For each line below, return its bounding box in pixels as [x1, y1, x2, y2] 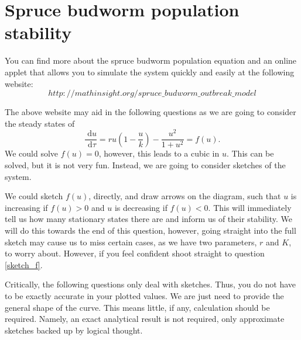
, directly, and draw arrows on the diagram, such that [88, 190, 281, 202]
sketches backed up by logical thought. [5, 324, 143, 336]
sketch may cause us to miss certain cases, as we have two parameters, [5, 235, 257, 248]
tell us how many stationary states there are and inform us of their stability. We [5, 213, 293, 225]
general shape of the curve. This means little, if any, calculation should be [5, 301, 270, 313]
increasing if [5, 201, 48, 213]
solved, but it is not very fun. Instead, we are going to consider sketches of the [5, 159, 286, 171]
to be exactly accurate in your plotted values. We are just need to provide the [5, 289, 284, 301]
